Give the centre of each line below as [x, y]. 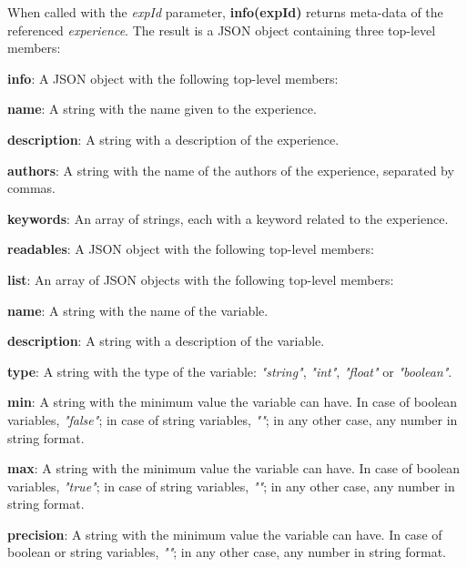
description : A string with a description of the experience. [173, 139]
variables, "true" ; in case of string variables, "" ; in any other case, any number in [231, 486]
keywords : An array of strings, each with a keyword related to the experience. [228, 218]
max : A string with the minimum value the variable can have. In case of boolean [234, 468]
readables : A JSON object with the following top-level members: [191, 249]
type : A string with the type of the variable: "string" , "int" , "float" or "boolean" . [230, 371]
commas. [31, 188]
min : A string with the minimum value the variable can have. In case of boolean [233, 402]
